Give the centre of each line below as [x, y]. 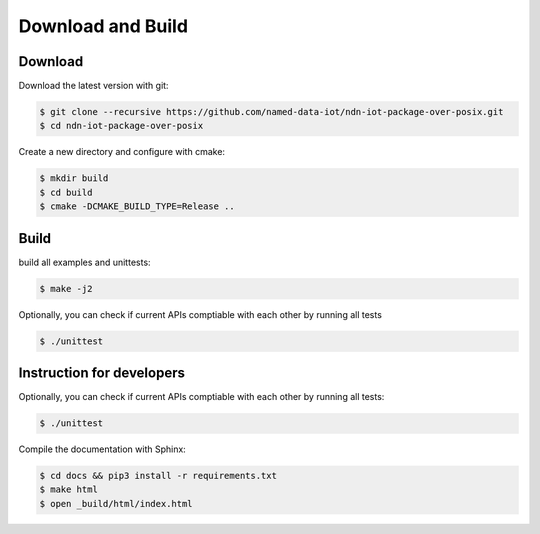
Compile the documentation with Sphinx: [102, 449]
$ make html [69, 489]
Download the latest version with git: [93, 86]
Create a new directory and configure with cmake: [121, 152]
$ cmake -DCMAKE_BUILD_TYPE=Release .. [137, 206]
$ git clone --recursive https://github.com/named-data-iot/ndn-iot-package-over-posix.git [271, 112]
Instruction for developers [101, 373]
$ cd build [66, 192]
